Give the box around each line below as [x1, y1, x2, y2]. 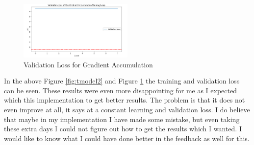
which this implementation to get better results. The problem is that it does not [4, 95, 245, 105]
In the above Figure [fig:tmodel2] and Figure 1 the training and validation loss [4, 76, 240, 86]
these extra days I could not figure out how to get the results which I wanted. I [4, 124, 242, 134]
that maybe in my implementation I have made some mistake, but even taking [4, 114, 240, 124]
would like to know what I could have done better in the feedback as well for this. [4, 133, 250, 143]
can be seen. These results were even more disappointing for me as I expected [4, 85, 237, 95]
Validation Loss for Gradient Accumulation [24, 59, 153, 69]
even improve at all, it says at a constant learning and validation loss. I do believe [4, 104, 250, 115]
